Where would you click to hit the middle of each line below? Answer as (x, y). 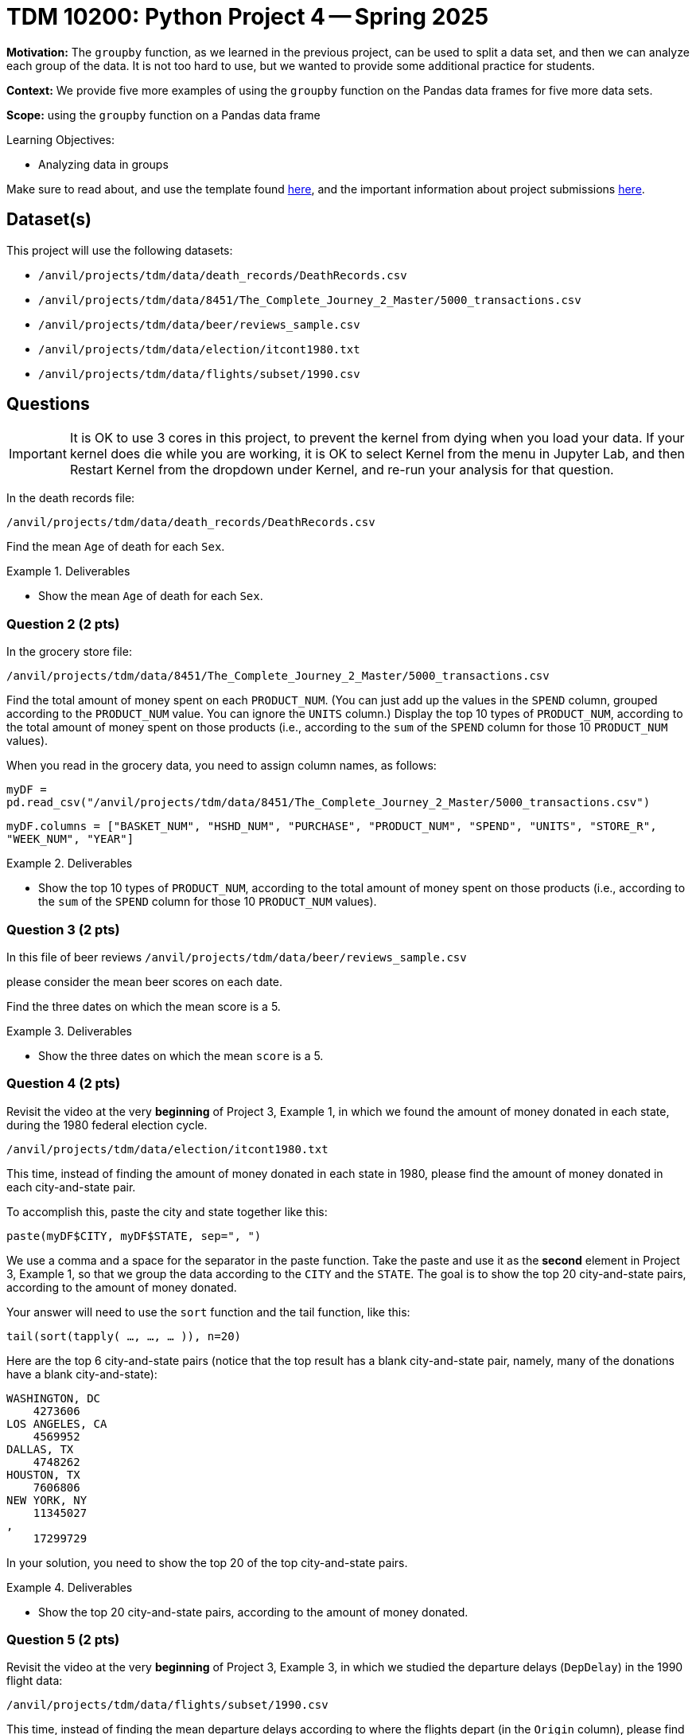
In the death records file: (71, 498)
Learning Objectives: (61, 139)
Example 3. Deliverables (69, 1031)
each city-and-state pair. (71, 1187)
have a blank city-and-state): (82, 1374)
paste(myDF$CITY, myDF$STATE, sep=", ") (134, 1236)
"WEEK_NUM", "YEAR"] (70, 839)
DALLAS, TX (40, 1449)
